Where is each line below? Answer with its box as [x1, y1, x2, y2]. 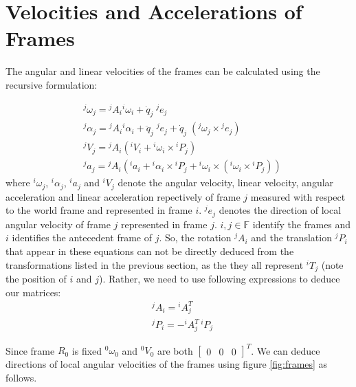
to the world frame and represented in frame [5, 203, 192, 217]
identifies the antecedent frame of [12, 230, 152, 245]
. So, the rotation [159, 230, 232, 245]
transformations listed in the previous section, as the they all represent [5, 257, 304, 272]
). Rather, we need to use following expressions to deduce [98, 272, 340, 286]
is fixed [71, 343, 102, 357]
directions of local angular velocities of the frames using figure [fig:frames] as [5, 357, 328, 371]
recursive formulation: [5, 77, 98, 91]
